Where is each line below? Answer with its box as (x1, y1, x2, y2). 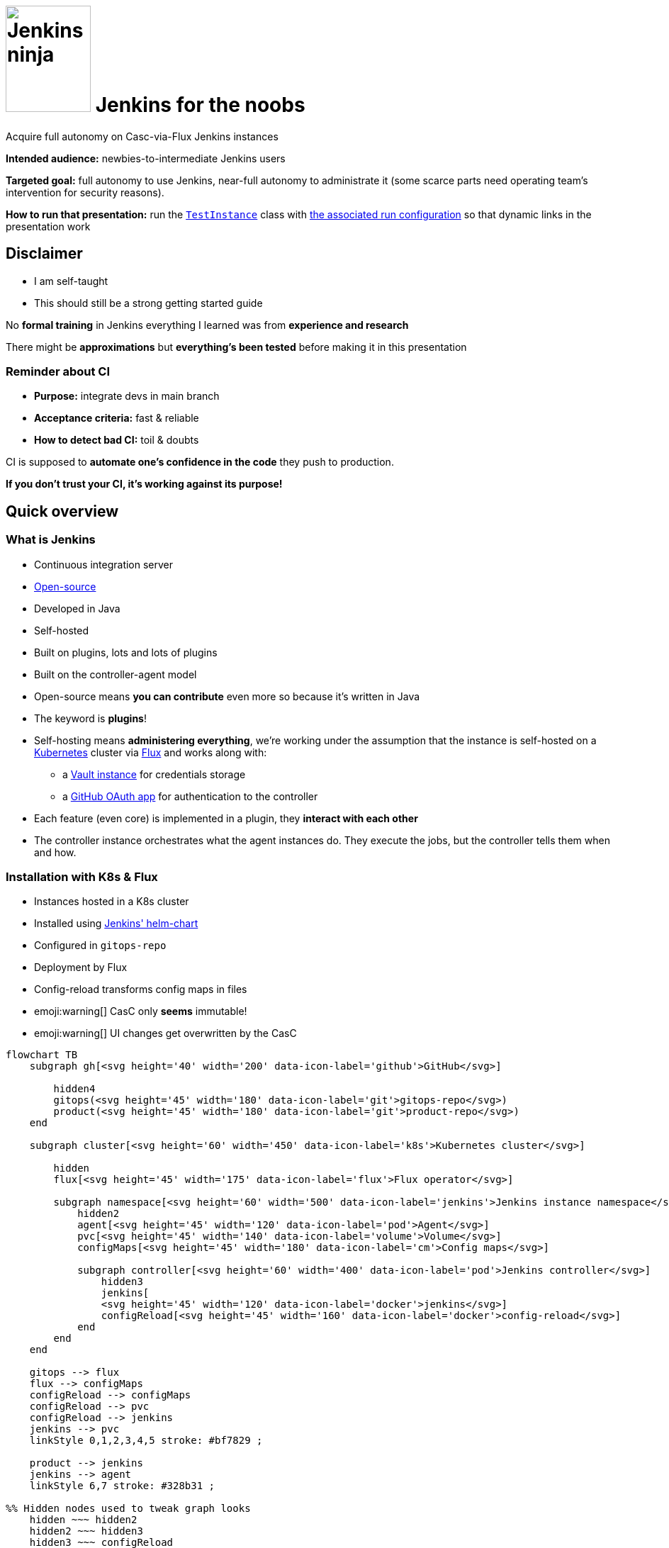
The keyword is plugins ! (34, 712, 147, 724)
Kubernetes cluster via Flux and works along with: (34, 746, 267, 758)
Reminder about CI (6, 364, 111, 378)
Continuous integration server (34, 558, 174, 571)
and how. (34, 846, 77, 858)
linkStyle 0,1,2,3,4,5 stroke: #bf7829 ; (29, 1435, 263, 1447)
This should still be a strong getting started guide (34, 296, 263, 309)
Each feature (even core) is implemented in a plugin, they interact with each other (34, 812, 418, 824)
